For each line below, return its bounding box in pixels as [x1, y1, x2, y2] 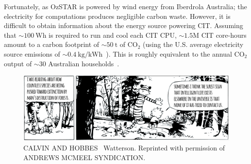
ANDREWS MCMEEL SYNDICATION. [23, 152, 146, 162]
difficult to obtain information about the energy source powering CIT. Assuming [4, 20, 243, 30]
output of [4, 58, 32, 68]
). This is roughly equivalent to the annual [106, 48, 232, 59]
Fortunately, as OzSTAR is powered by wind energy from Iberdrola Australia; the [4, 1, 247, 11]
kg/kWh [78, 51, 103, 58]
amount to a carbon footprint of [4, 39, 100, 49]
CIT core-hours [201, 30, 247, 40]
